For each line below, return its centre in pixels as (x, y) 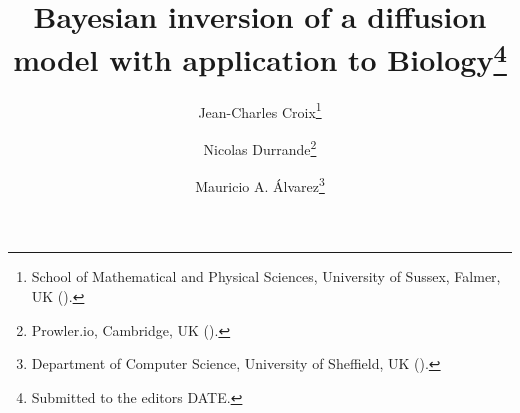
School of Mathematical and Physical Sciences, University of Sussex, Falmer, (266, 276)
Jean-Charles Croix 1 (260, 110)
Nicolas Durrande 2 (260, 147)
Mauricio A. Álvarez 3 (260, 184)
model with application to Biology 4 (260, 57)
